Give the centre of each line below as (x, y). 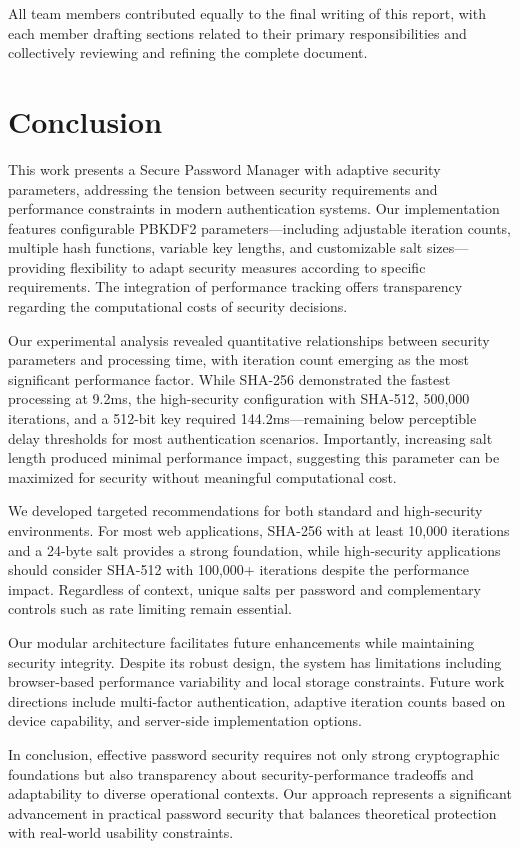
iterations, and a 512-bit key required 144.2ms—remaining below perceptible (242, 418)
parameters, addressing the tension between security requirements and (223, 188)
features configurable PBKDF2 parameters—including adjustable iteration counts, (260, 227)
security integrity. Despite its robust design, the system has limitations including (255, 661)
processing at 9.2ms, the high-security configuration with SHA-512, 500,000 (239, 398)
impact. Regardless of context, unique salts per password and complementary (244, 588)
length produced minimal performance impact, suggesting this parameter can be (254, 457)
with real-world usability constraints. (121, 832)
